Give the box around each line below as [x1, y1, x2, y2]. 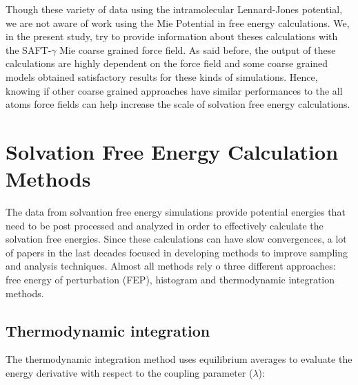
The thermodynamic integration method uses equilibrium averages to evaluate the [6, 352, 352, 366]
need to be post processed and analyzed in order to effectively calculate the [6, 218, 324, 232]
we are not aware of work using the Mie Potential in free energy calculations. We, [6, 15, 350, 30]
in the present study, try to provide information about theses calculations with [6, 29, 338, 44]
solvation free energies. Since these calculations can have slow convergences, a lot [6, 232, 347, 246]
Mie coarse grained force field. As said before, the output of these [59, 42, 336, 57]
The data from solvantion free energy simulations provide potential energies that [6, 205, 346, 219]
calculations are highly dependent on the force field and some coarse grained [6, 56, 328, 71]
